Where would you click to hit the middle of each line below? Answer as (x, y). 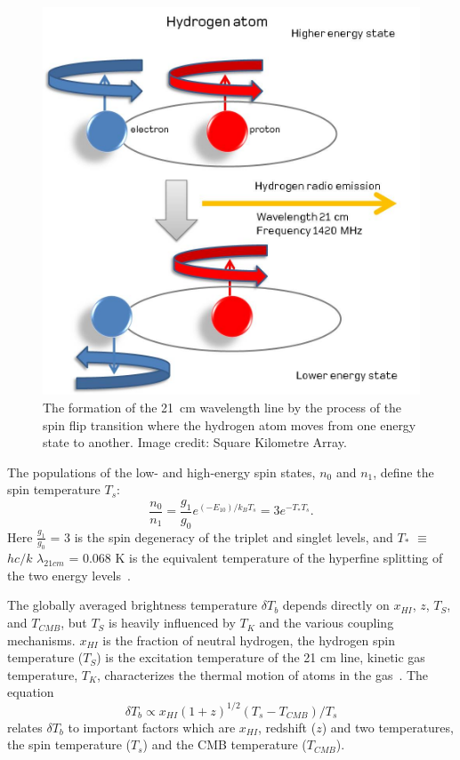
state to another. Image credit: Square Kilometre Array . (195, 442)
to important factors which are (152, 727)
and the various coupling (327, 623)
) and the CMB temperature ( (225, 744)
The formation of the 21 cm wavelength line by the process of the (222, 407)
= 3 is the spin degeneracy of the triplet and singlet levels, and (222, 536)
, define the (404, 472)
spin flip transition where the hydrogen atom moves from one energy (230, 424)
